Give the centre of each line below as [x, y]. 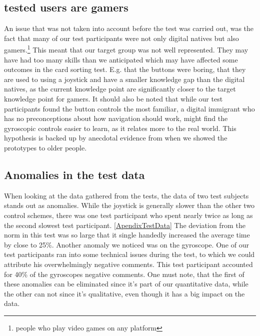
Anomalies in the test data [74, 174]
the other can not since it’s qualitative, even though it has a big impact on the [124, 293]
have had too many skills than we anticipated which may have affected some [121, 59]
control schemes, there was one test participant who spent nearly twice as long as [128, 215]
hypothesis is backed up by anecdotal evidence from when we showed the [116, 138]
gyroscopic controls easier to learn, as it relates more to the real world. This [120, 128]
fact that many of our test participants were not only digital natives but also [121, 38]
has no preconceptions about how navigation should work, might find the [116, 118]
